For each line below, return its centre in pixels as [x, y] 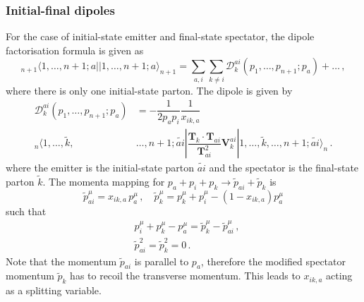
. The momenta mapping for [104, 182]
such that [26, 211]
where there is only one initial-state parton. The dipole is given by [149, 90]
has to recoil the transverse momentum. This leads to [185, 276]
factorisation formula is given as [75, 50]
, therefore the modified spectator [273, 261]
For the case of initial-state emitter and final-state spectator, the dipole [160, 36]
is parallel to [162, 261]
